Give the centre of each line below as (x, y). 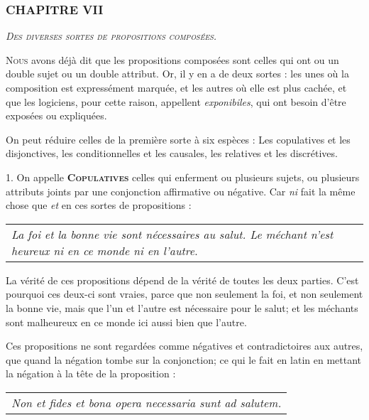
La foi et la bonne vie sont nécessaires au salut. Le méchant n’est (172, 234)
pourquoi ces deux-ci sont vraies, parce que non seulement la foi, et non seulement (184, 294)
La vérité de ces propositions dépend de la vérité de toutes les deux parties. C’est (182, 280)
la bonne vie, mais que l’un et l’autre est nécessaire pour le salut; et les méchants (182, 307)
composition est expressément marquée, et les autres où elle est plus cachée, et (176, 87)
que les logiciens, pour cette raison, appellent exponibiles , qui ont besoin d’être (176, 101)
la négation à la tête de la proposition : (91, 373)
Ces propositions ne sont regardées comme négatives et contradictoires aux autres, (184, 346)
